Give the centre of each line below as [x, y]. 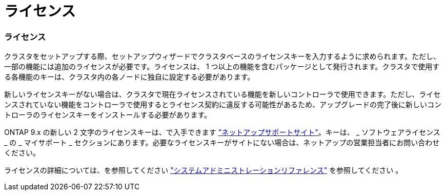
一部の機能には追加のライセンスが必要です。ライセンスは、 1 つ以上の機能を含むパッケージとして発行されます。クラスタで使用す [222, 67]
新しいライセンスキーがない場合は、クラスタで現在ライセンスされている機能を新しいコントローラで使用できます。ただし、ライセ [222, 94]
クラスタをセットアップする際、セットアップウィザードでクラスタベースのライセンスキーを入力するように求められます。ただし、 [222, 56]
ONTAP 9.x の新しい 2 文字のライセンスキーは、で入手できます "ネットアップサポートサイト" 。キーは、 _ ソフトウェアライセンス [222, 132]
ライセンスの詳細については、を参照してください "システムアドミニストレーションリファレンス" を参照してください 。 [204, 170]
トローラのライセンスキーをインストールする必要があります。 [108, 115]
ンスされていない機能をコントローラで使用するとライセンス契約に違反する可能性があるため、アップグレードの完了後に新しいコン [223, 105]
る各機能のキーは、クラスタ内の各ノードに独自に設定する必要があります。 [129, 77]
